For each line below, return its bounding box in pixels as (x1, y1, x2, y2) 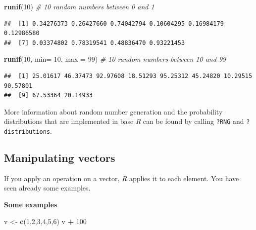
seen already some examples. (4, 183, 91, 193)
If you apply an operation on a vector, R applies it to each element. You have (4, 173, 239, 183)
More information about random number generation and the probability (4, 106, 223, 116)
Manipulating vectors (4, 150, 115, 165)
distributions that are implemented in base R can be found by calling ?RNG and (4, 116, 244, 126)
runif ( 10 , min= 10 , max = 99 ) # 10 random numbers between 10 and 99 (4, 54, 226, 64)
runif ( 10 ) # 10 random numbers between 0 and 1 (4, 1, 154, 11)
